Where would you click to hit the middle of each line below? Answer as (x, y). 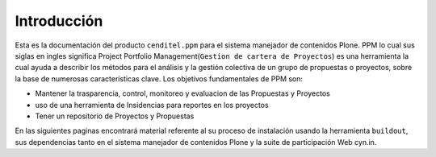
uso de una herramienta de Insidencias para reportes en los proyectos (152, 105)
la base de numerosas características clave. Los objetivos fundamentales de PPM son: (159, 78)
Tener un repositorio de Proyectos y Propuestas (115, 116)
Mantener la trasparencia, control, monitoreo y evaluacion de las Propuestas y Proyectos (182, 93)
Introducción (59, 21)
